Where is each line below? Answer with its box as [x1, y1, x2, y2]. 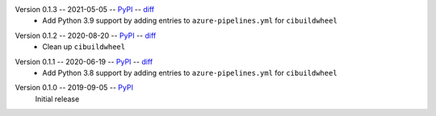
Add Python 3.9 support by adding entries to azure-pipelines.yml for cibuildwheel [42, 16, 338, 26]
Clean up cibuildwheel [42, 42, 125, 52]
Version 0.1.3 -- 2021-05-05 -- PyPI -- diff [15, 5, 155, 14]
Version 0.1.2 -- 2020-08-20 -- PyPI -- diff [15, 31, 157, 40]
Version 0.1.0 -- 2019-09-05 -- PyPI [15, 83, 133, 93]
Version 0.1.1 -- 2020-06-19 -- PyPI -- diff [15, 56, 153, 66]
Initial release [35, 93, 80, 104]
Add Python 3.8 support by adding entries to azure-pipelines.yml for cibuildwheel [42, 68, 338, 77]
